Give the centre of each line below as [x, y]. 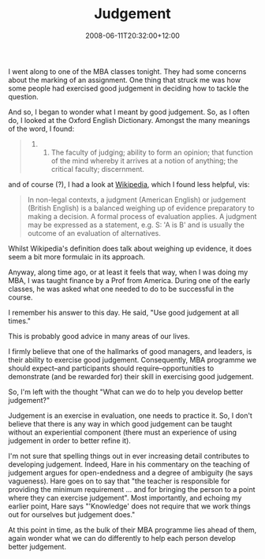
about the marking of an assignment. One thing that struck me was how [125, 80]
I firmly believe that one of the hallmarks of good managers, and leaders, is [130, 351]
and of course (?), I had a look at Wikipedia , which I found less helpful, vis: [129, 184]
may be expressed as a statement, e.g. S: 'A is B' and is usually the [136, 225]
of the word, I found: [41, 129]
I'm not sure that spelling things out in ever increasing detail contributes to [129, 456]
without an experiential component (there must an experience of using [123, 432]
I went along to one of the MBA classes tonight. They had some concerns [127, 71]
